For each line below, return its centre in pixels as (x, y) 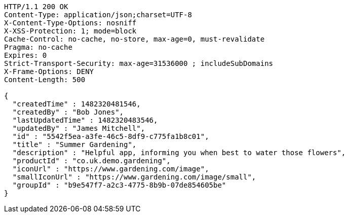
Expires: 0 (26, 55)
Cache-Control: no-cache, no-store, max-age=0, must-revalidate (134, 39)
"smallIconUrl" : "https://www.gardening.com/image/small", (134, 177)
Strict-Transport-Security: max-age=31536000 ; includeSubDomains (139, 63)
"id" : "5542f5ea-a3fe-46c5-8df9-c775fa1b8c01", (111, 136)
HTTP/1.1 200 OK (36, 7)
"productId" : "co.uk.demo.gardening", (91, 161)
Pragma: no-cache (38, 47)
